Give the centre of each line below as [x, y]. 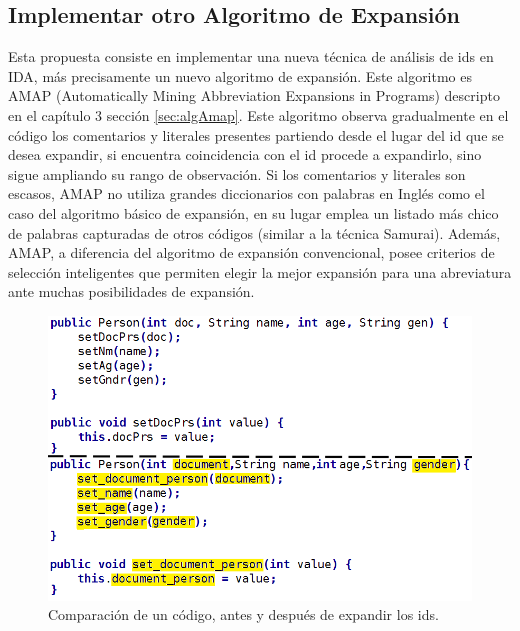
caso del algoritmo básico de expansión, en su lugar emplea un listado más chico [253, 212]
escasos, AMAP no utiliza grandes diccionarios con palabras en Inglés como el [246, 193]
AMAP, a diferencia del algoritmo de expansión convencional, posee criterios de [251, 252]
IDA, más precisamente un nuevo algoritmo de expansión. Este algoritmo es [240, 75]
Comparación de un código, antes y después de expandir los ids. [243, 614]
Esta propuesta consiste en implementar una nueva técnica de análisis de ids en [251, 56]
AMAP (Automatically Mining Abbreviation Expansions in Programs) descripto [254, 95]
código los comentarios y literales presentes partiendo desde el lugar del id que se [256, 134]
